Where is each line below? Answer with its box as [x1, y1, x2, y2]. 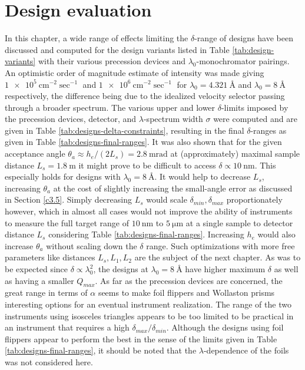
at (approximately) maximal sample [170, 147, 300, 160]
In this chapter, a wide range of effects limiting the [5, 32, 188, 44]
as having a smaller [5, 274, 74, 286]
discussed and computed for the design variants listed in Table [5, 43, 230, 55]
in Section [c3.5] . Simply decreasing [5, 193, 132, 206]
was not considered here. [5, 355, 93, 368]
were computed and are [213, 113, 297, 125]
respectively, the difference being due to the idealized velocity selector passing [5, 90, 285, 102]
